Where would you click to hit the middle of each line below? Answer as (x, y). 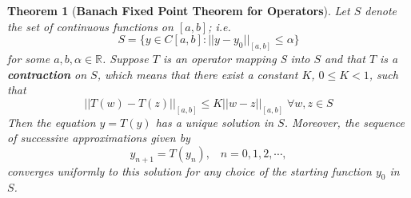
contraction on (47, 74)
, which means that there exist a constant (198, 74)
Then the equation (52, 122)
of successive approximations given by (99, 138)
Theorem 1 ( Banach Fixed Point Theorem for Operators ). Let (179, 10)
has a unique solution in (215, 122)
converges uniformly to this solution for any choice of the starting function (190, 170)
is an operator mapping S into (236, 59)
